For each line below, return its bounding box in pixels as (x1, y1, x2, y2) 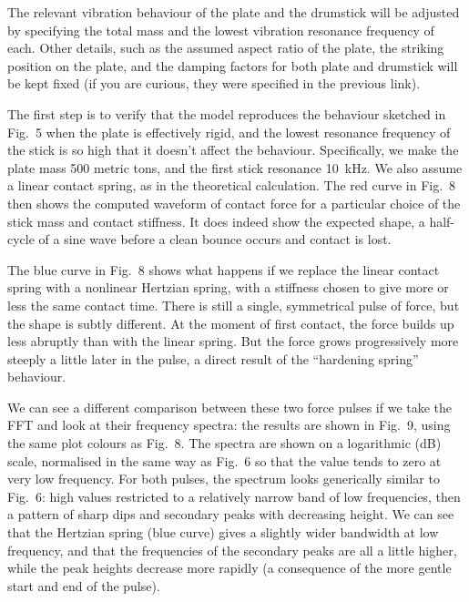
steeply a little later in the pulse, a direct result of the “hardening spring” (7, 349, 419, 368)
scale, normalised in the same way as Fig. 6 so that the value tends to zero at (7, 451, 442, 470)
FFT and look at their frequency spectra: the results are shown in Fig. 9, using (7, 415, 451, 434)
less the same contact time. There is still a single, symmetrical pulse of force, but (7, 295, 460, 314)
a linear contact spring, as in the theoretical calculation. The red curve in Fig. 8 (7, 176, 456, 195)
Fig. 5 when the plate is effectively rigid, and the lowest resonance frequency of (7, 122, 451, 141)
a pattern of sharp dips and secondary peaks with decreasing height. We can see (7, 505, 454, 524)
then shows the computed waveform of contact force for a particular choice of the (7, 193, 461, 212)
